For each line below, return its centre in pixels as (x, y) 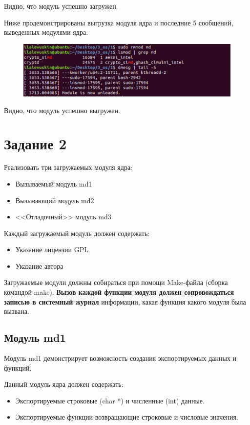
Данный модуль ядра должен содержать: (64, 384)
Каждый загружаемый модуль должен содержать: (77, 233)
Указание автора (39, 266)
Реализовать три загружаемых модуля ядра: (68, 167)
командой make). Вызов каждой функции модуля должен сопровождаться (119, 292)
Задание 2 (35, 144)
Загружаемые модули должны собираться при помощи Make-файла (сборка (116, 282)
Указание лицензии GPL (52, 249)
